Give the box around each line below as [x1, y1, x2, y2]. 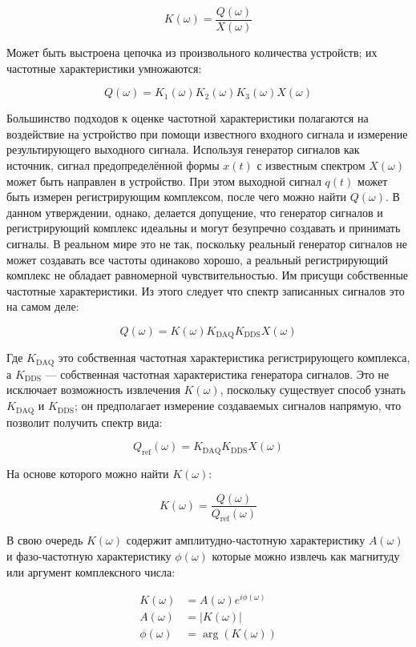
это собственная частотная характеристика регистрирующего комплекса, [58, 349, 410, 366]
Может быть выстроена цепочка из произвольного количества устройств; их [6, 44, 378, 61]
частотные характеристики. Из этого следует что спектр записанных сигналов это [6, 282, 405, 299]
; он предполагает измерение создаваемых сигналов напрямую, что [75, 397, 402, 414]
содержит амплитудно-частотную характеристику [126, 532, 366, 549]
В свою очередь [6, 532, 83, 549]
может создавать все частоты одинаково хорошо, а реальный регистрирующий [6, 251, 388, 267]
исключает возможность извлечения [6, 381, 180, 398]
